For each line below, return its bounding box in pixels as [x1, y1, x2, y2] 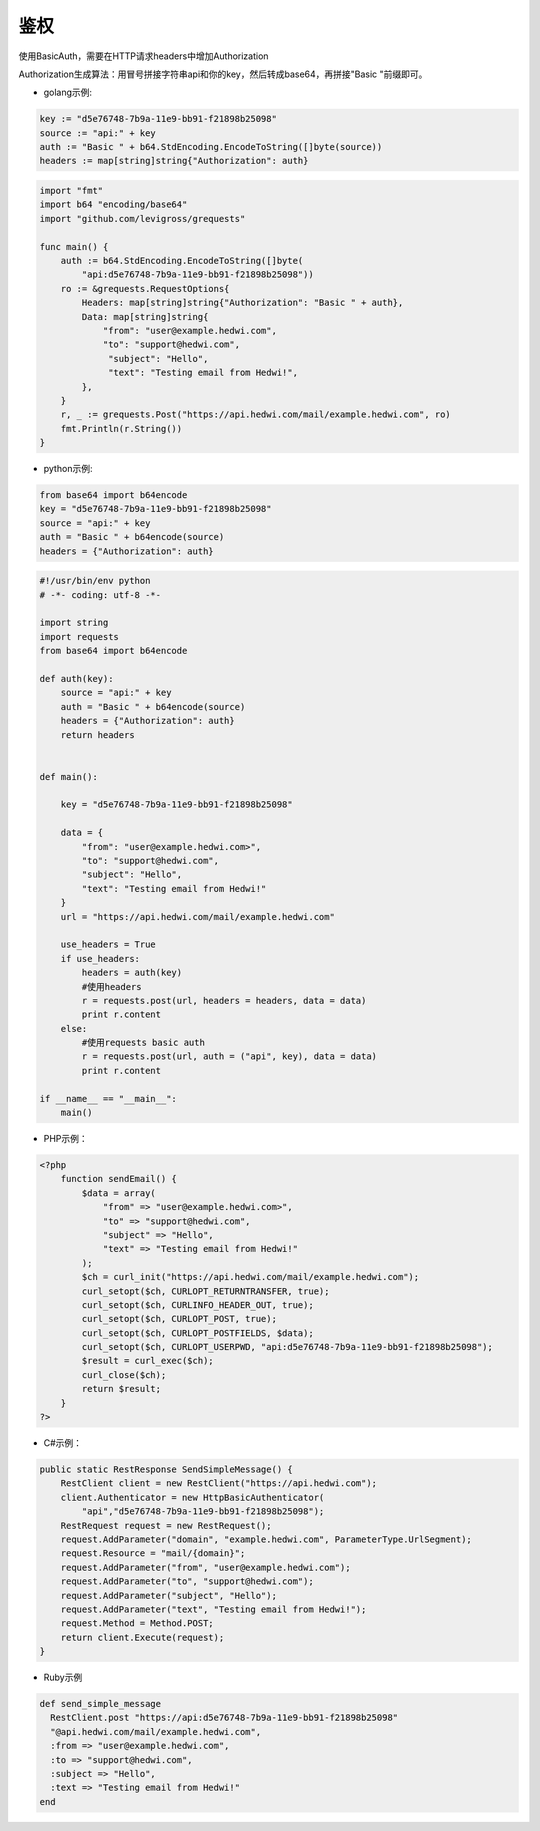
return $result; [81, 1383, 162, 1395]
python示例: [43, 463, 93, 475]
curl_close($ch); [81, 1369, 167, 1380]
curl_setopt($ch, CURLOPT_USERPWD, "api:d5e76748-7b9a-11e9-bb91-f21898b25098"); [81, 1341, 494, 1353]
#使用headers [81, 981, 142, 992]
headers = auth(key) [81, 967, 183, 979]
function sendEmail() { [60, 1173, 177, 1185]
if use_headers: [60, 953, 140, 964]
